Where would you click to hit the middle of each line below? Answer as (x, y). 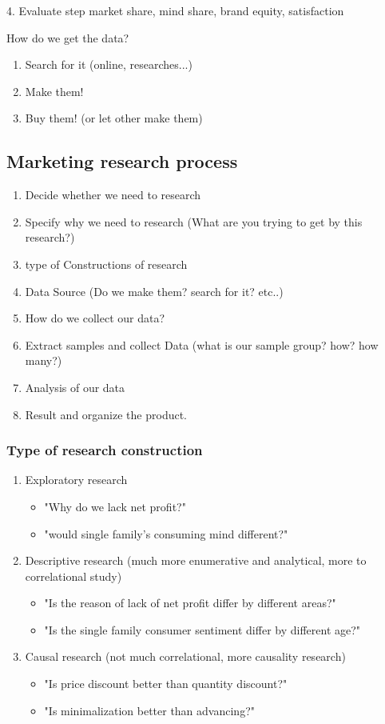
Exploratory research (76, 480)
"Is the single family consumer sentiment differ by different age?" (202, 629)
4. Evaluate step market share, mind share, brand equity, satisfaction (175, 10)
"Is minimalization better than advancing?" (149, 710)
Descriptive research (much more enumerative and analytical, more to (196, 560)
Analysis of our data (75, 387)
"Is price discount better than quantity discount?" (166, 684)
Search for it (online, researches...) (109, 64)
